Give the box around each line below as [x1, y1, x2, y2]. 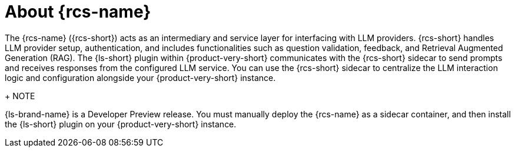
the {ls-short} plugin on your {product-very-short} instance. [5, 119, 237, 129]
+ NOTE [5, 90, 35, 101]
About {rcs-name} [5, 2, 151, 22]
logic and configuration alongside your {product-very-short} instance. [5, 72, 276, 83]
